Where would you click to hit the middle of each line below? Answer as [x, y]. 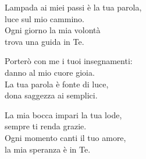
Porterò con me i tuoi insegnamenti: [69, 61]
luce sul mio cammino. [44, 18]
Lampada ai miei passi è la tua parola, [73, 7]
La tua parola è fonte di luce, [57, 84]
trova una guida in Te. [44, 41]
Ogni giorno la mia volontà [53, 30]
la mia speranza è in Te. [48, 149]
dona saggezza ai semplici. [51, 95]
